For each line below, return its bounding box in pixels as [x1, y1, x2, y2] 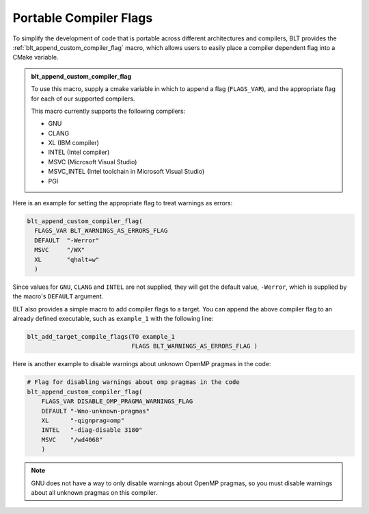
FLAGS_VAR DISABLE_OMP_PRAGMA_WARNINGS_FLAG [41, 398, 193, 405]
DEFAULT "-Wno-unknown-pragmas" [41, 407, 150, 415]
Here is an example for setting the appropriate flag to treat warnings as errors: [12, 199, 233, 207]
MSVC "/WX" [34, 246, 85, 254]
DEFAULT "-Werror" [34, 236, 100, 244]
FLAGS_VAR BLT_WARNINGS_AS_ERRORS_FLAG [34, 227, 168, 235]
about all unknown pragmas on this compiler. [31, 488, 158, 496]
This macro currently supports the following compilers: [31, 107, 186, 115]
